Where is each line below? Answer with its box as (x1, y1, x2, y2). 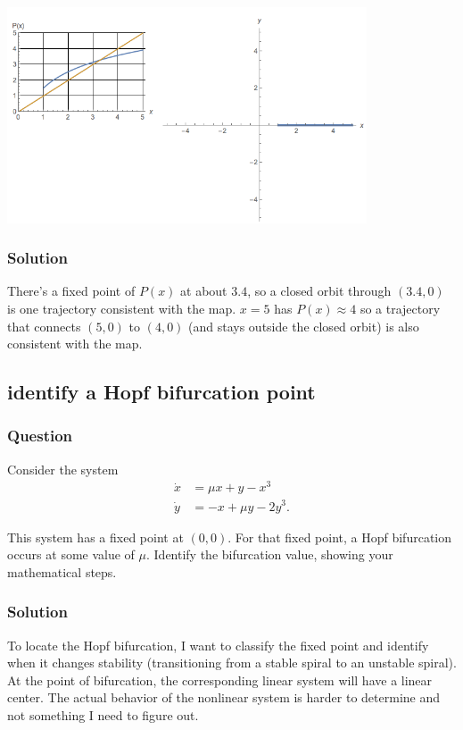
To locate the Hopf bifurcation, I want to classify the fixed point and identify (7, 635, 429, 654)
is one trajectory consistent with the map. (7, 298, 236, 317)
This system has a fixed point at (7, 527, 184, 546)
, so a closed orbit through (247, 281, 392, 300)
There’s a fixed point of (7, 281, 136, 300)
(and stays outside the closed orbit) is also (188, 316, 419, 335)
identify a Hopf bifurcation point (7, 378, 316, 406)
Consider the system (7, 459, 119, 478)
